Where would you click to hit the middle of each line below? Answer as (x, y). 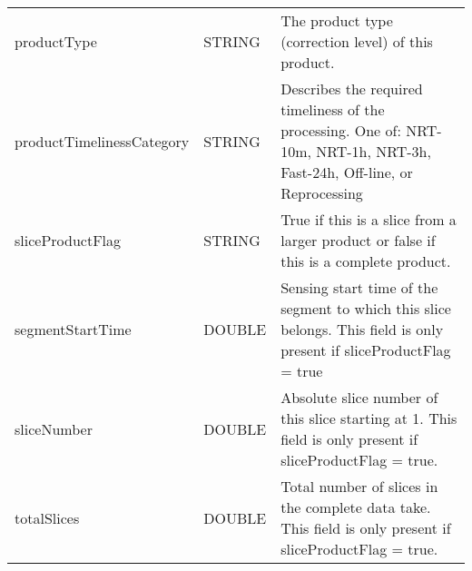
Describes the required (352, 89)
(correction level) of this (357, 41)
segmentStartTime (73, 329)
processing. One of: (341, 130)
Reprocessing (322, 193)
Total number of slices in (359, 486)
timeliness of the (333, 109)
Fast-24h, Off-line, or (347, 172)
